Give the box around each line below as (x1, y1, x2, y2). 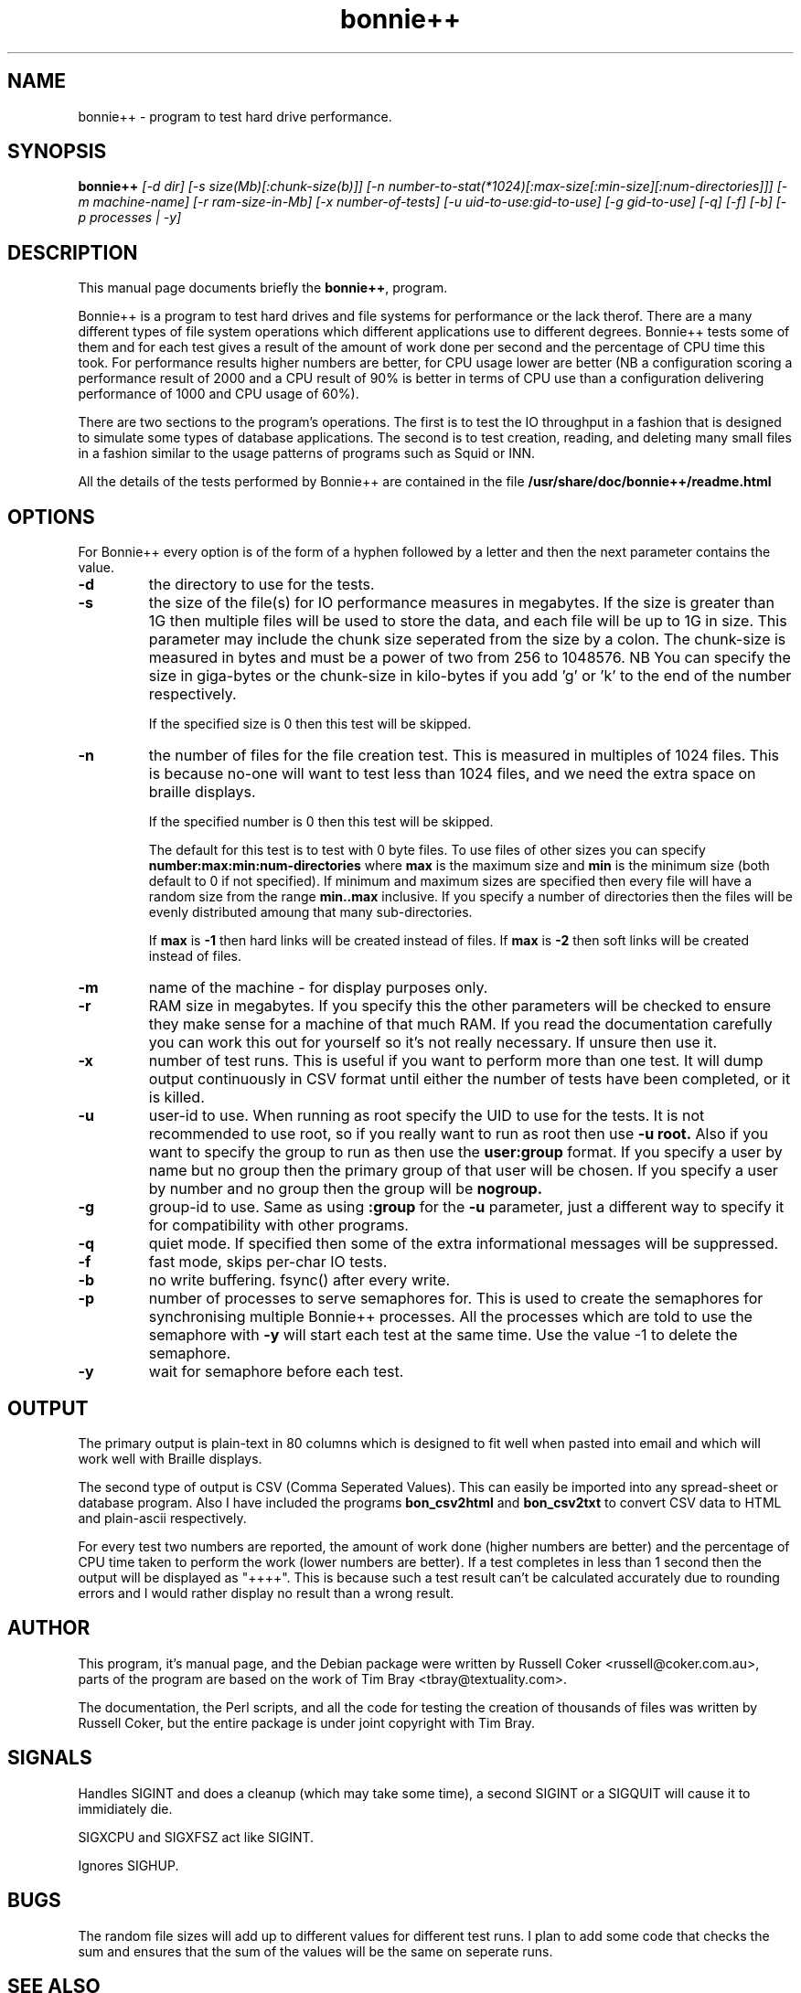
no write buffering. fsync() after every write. (148, 1271, 451, 1290)
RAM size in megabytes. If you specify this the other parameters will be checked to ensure (148, 996, 772, 1016)
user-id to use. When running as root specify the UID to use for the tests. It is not (148, 1106, 705, 1125)
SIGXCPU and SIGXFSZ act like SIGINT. (78, 1828, 315, 1845)
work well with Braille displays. (78, 1450, 262, 1466)
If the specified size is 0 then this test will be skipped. (148, 716, 472, 732)
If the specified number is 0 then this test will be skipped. (148, 814, 494, 830)
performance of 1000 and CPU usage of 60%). (78, 386, 359, 402)
